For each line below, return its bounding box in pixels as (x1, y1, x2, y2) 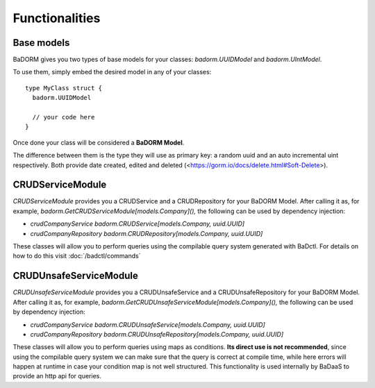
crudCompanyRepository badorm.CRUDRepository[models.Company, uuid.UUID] (30, 229, 263, 237)
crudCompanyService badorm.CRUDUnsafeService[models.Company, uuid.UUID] (30, 320, 265, 329)
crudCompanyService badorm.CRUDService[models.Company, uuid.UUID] (30, 219, 245, 228)
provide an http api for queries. (12, 372, 102, 380)
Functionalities (12, 10, 101, 26)
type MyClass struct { (25, 84, 103, 92)
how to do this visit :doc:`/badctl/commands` (12, 252, 141, 260)
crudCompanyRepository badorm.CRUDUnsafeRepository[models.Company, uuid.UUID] (30, 330, 284, 338)
